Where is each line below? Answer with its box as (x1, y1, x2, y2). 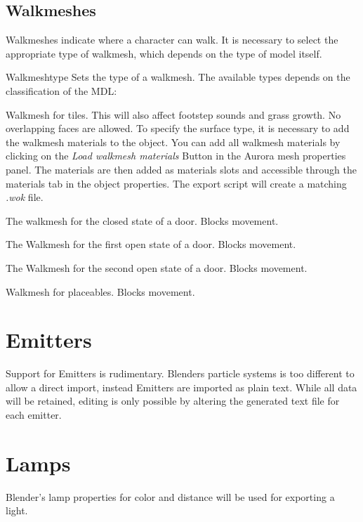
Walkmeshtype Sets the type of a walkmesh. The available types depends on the (6, 70, 350, 84)
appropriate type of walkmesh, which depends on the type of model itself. (6, 46, 322, 60)
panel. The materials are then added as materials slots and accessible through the (6, 162, 357, 176)
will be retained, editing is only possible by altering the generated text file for (6, 393, 340, 408)
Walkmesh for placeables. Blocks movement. (6, 284, 195, 299)
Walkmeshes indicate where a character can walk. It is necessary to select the (6, 32, 338, 47)
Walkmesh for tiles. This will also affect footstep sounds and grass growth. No (6, 107, 341, 122)
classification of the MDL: (6, 83, 117, 98)
